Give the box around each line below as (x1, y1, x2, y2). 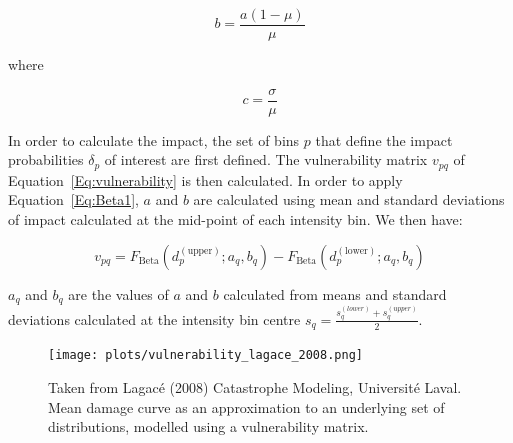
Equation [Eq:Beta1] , (8, 189, 139, 210)
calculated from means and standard (223, 283, 447, 304)
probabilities (8, 149, 84, 170)
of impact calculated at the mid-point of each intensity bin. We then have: (8, 208, 463, 229)
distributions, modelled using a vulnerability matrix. (48, 416, 369, 437)
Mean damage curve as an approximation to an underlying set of (48, 396, 445, 417)
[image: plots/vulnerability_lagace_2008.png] (48, 348, 363, 363)
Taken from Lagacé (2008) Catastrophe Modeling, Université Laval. (48, 376, 462, 397)
